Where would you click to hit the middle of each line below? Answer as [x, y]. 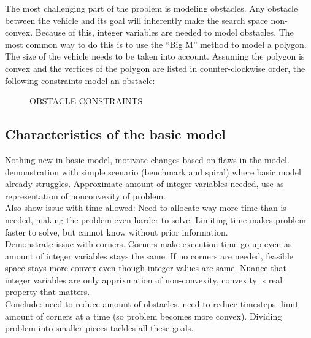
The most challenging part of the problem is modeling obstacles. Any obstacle [152, 8]
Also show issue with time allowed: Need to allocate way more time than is [146, 208]
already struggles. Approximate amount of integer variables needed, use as [144, 184]
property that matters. [48, 292]
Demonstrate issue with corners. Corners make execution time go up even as [148, 244]
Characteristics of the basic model [115, 134]
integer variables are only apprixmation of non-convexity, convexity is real [144, 279]
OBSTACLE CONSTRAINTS [86, 101]
